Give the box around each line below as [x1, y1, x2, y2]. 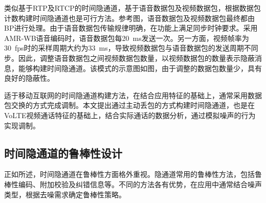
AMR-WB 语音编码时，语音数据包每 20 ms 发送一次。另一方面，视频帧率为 [4, 32, 249, 43]
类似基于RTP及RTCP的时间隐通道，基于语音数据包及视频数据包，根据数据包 [4, 3, 261, 13]
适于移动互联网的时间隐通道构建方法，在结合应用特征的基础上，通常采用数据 [4, 89, 262, 100]
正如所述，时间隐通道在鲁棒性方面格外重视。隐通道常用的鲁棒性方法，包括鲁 [4, 169, 262, 179]
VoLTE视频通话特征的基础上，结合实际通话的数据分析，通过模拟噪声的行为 [4, 109, 256, 120]
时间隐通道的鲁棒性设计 [4, 145, 122, 161]
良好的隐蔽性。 [4, 73, 54, 83]
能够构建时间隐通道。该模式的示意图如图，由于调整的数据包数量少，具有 [18, 62, 262, 73]
